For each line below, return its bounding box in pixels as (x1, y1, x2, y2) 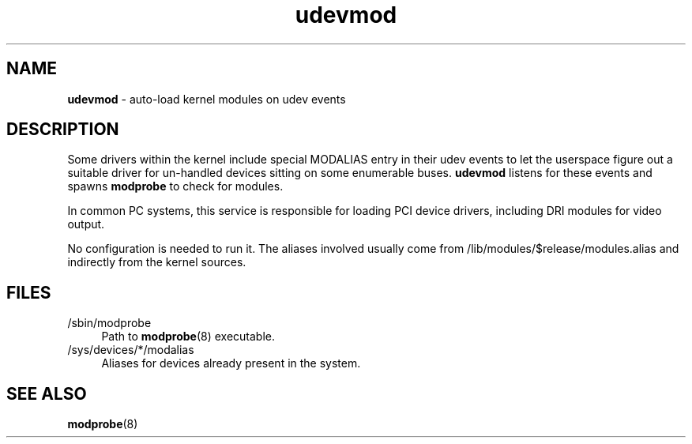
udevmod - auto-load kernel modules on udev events (67, 92, 346, 106)
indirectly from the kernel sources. (67, 255, 246, 269)
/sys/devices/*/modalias (67, 343, 194, 357)
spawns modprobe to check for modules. (67, 179, 284, 194)
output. (67, 217, 105, 231)
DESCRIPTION (6, 119, 119, 140)
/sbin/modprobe (67, 316, 152, 330)
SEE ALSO (6, 383, 87, 404)
